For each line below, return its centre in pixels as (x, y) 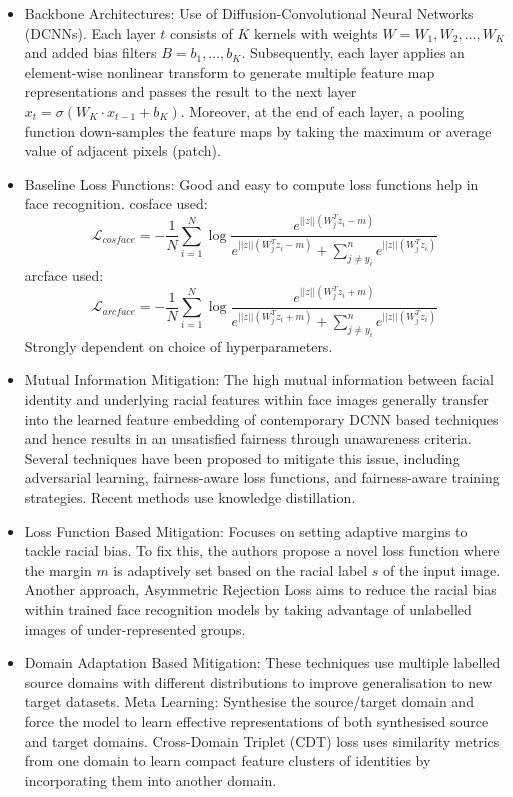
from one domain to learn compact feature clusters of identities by (227, 760)
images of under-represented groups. (135, 628)
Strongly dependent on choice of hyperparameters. (178, 345)
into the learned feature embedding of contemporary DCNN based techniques (261, 418)
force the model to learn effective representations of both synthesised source (256, 720)
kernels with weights (316, 32)
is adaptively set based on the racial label (240, 569)
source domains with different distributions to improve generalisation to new (258, 681)
